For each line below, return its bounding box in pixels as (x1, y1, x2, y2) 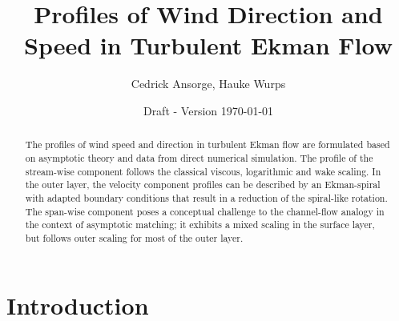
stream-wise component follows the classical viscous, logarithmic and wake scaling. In (25, 164, 381, 178)
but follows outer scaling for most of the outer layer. (25, 231, 244, 244)
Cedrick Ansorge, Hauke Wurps (131, 75, 286, 92)
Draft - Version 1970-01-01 (143, 102, 274, 118)
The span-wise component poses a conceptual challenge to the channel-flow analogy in (25, 204, 385, 218)
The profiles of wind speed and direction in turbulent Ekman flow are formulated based (25, 138, 390, 151)
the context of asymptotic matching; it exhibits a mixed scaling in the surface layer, (25, 218, 375, 231)
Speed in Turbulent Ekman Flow (24, 29, 393, 62)
